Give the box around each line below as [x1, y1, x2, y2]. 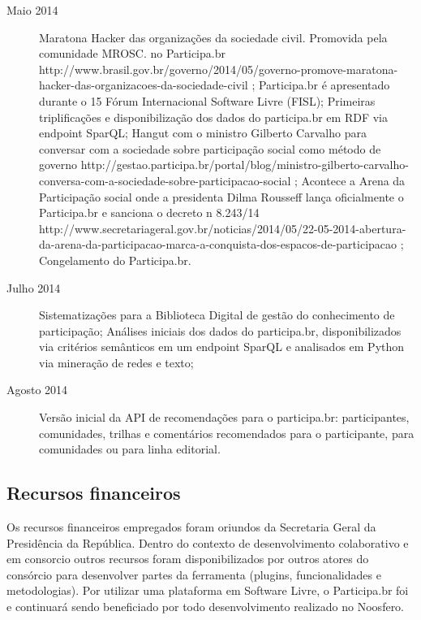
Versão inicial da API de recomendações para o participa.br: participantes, [39, 409, 410, 426]
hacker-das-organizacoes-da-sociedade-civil [39, 76, 248, 93]
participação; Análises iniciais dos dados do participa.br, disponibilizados [39, 322, 402, 339]
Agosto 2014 [6, 381, 68, 398]
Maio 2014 [6, 2, 58, 18]
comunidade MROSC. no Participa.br [39, 45, 226, 62]
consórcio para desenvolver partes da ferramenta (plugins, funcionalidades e [6, 566, 381, 583]
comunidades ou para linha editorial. [39, 440, 221, 457]
